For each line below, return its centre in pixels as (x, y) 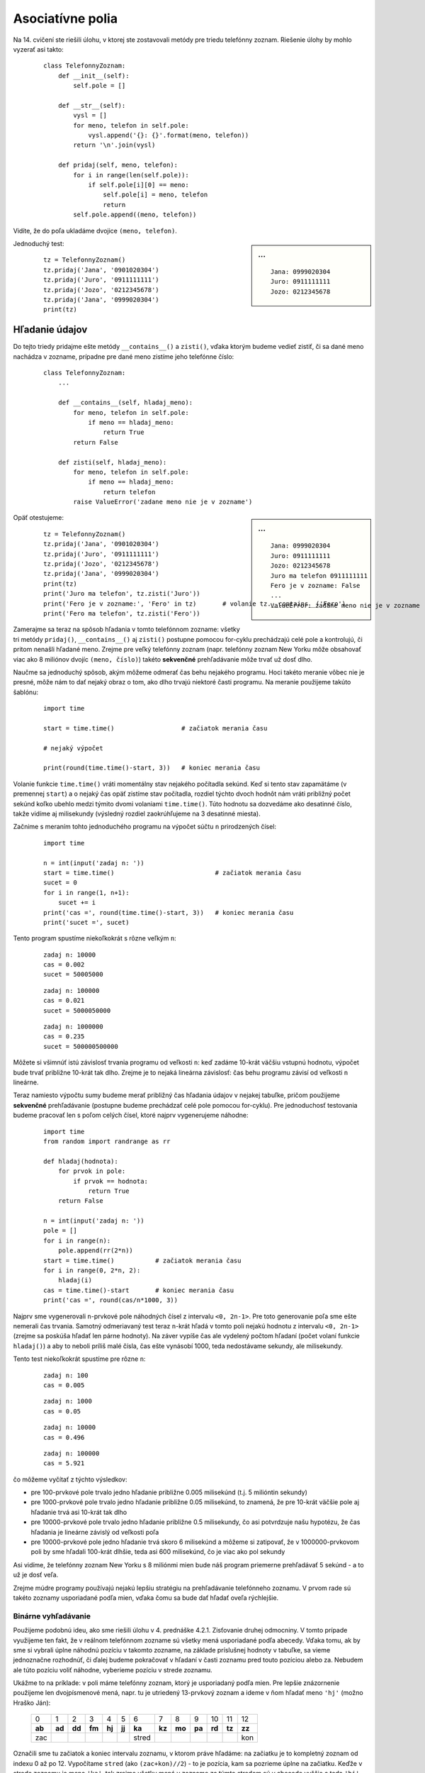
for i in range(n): (77, 1240)
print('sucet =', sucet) (86, 922)
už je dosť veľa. (36, 1575)
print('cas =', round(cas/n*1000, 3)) (111, 1300)
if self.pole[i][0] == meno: (138, 185)
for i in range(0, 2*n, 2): (92, 1271)
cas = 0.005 (64, 1385)
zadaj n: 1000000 (73, 1027)
